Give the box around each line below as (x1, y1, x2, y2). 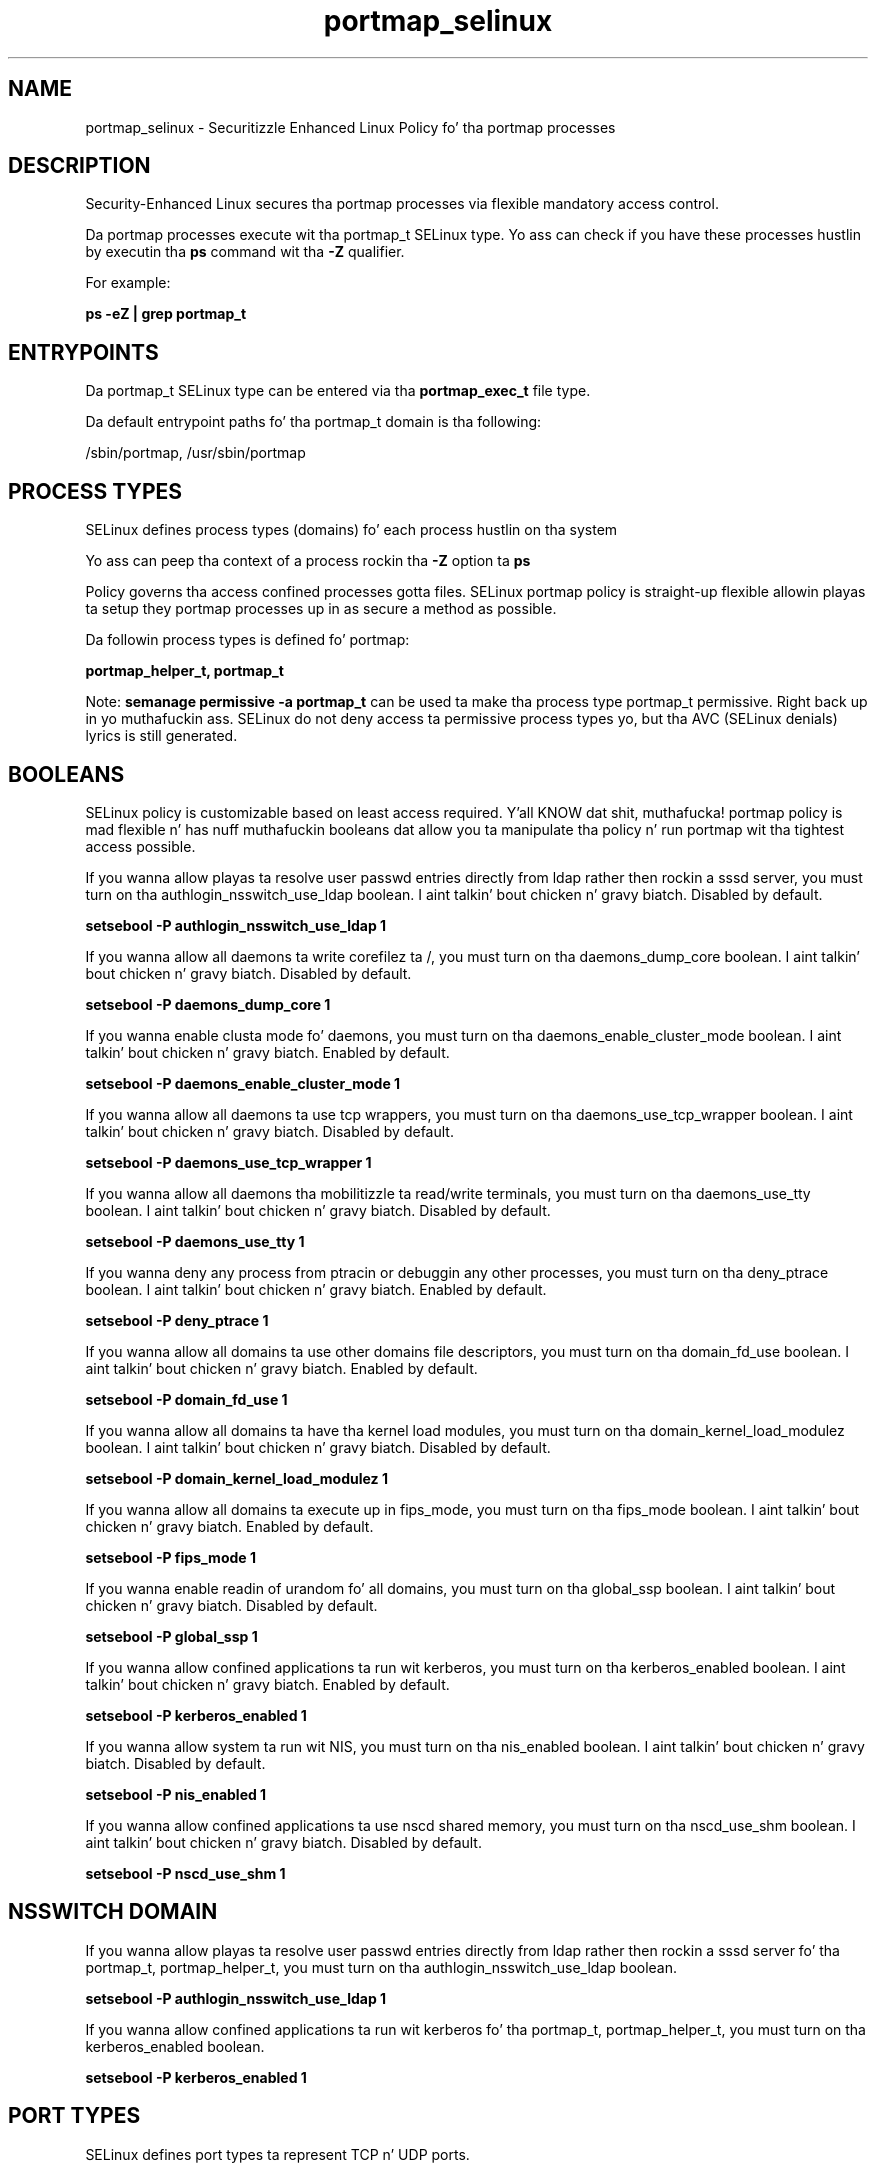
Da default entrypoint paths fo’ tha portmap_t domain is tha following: (85, 413, 542, 431)
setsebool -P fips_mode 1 (85, 1548, 256, 1566)
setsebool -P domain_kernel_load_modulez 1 (85, 1469, 388, 1487)
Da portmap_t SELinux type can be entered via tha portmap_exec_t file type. (85, 382, 591, 400)
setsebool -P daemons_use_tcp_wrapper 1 (85, 1153, 372, 1171)
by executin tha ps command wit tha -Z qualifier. (85, 243, 405, 261)
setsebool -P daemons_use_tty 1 (85, 1232, 305, 1250)
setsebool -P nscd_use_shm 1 (85, 1864, 286, 1882)
